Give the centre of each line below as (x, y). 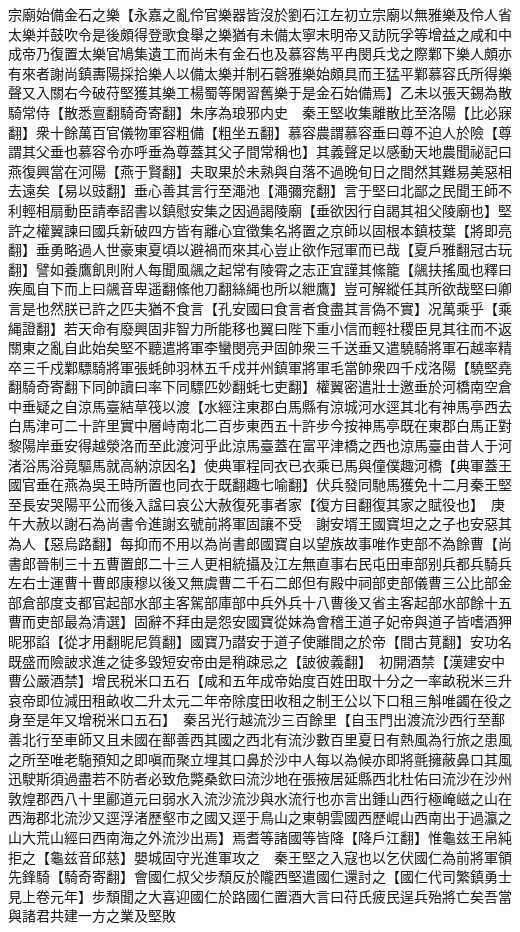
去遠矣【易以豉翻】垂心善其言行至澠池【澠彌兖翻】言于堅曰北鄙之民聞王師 (253, 190)
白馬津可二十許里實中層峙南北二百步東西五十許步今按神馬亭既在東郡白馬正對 (260, 425)
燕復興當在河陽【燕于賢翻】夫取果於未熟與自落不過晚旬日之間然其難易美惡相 (260, 170)
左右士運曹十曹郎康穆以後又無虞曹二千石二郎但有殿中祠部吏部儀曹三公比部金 (260, 582)
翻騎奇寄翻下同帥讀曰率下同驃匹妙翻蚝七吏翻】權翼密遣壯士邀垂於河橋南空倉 (260, 386)
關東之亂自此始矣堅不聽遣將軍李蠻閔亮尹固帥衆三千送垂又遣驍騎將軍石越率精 (260, 347)
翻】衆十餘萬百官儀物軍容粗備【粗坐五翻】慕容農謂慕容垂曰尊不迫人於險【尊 (260, 131)
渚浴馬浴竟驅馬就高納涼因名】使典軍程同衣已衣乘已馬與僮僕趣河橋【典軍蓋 (253, 464)
